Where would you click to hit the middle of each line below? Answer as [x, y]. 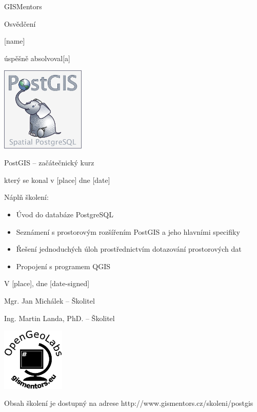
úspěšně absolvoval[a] [37, 58]
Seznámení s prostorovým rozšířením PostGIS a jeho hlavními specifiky [128, 231]
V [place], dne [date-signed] [47, 283]
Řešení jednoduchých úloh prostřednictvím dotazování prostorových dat [129, 249]
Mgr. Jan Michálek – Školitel [50, 300]
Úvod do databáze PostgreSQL [65, 214]
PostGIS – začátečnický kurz [49, 163]
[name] [15, 41]
